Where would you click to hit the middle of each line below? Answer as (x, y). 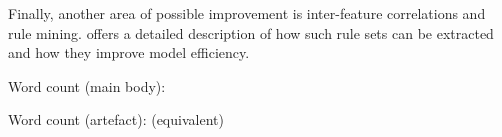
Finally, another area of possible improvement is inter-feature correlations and (247, 13)
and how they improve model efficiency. (129, 52)
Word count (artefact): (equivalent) (116, 119)
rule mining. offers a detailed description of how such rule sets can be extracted (251, 32)
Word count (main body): (87, 85)
